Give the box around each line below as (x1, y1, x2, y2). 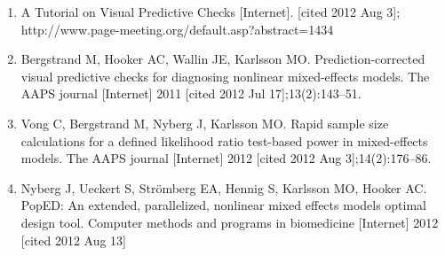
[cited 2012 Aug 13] (20, 230, 127, 249)
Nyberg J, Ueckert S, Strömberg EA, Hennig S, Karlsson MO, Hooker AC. (20, 178, 427, 197)
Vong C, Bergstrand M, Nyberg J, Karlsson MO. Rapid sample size (20, 113, 389, 132)
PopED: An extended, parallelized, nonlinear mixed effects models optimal (20, 196, 427, 214)
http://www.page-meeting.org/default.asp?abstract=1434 (20, 19, 334, 38)
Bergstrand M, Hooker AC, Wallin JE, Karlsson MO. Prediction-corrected (20, 50, 425, 68)
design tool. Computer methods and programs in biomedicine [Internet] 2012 (20, 213, 439, 231)
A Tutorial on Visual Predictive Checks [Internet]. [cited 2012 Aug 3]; (20, 3, 401, 20)
